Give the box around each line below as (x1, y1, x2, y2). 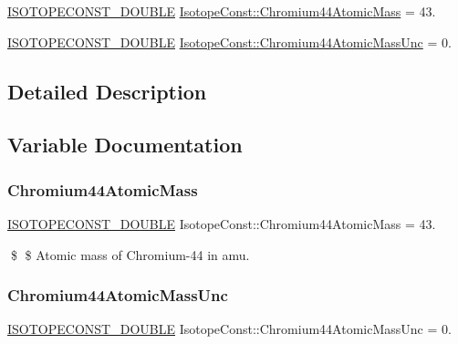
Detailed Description (7, 77, 207, 105)
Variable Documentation (7, 130, 243, 159)
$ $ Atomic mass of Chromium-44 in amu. (10, 245, 250, 264)
